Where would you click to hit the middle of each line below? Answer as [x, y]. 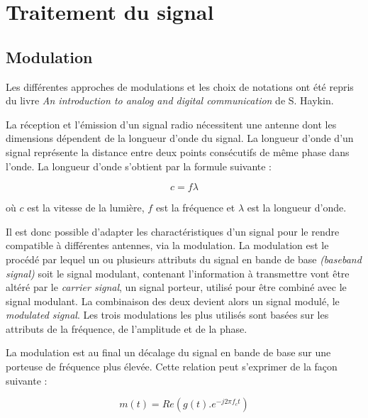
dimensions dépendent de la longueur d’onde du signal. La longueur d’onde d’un [180, 138]
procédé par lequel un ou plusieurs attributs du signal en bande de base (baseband [184, 259]
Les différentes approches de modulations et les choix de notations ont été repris [180, 86]
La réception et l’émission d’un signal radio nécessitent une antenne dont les [171, 124]
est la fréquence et [195, 208]
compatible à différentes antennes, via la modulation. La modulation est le [167, 245]
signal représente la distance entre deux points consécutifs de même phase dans [178, 152]
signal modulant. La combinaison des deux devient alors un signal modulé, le [173, 301]
